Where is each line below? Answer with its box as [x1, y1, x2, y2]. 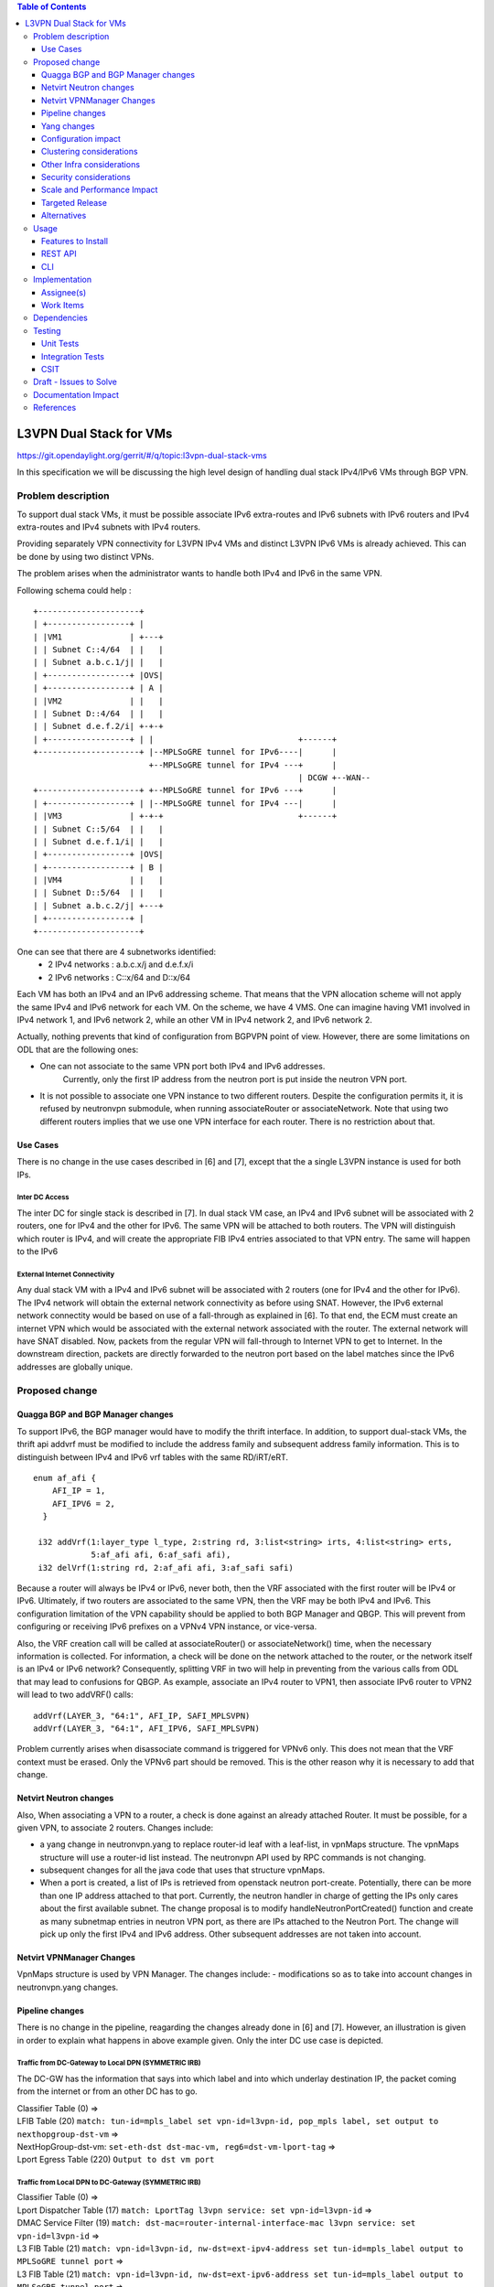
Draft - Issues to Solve [33, 376, 118, 388]
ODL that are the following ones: [16, 1044, 139, 1055]
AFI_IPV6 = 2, [51, 1498, 116, 1509]
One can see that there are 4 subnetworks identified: [16, 947, 217, 958]
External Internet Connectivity [16, 1270, 115, 1279]
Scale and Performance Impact [41, 184, 158, 196]
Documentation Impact [33, 389, 119, 400]
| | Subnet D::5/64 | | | [33, 887, 164, 898]
